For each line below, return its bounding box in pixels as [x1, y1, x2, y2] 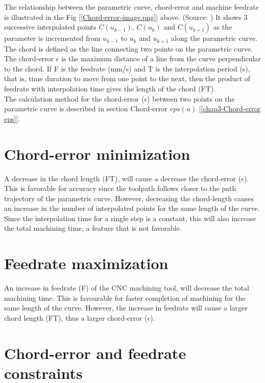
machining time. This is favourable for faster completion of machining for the [4, 292, 246, 303]
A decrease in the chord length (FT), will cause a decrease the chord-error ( [4, 173, 242, 183]
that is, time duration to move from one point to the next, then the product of [4, 73, 251, 84]
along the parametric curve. [171, 33, 258, 43]
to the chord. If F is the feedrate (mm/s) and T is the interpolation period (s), [4, 63, 250, 74]
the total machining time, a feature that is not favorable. [4, 223, 182, 233]
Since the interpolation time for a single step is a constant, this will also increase [4, 212, 256, 223]
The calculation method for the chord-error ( [4, 93, 144, 104]
